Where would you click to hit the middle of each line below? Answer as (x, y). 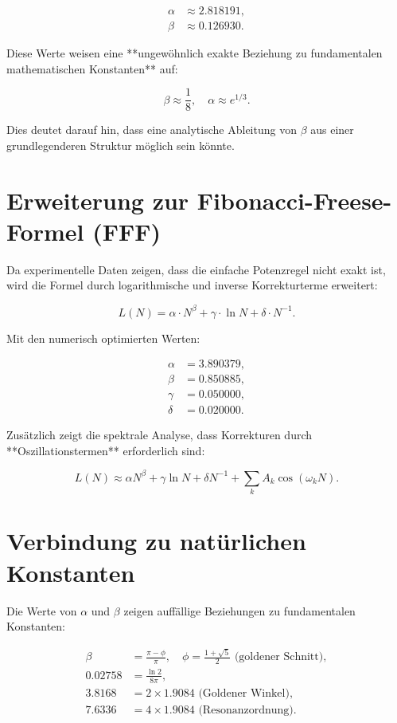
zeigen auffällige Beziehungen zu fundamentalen (239, 610)
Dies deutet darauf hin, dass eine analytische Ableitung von (152, 130)
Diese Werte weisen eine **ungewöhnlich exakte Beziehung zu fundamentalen (195, 53)
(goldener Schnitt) (279, 657)
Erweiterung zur (98, 200)
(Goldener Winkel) (244, 693)
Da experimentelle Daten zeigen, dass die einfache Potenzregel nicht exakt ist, (196, 269)
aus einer (332, 130)
